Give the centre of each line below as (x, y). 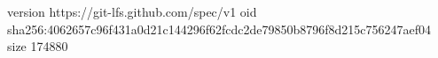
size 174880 (38, 46)
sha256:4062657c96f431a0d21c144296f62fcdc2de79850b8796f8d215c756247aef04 (219, 29)
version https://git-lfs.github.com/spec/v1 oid (132, 11)
